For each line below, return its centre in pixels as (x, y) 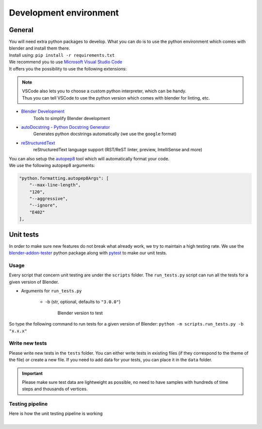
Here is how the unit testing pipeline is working (56, 413)
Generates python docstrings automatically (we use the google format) (105, 134)
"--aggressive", (49, 199)
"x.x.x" (18, 331)
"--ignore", (44, 206)
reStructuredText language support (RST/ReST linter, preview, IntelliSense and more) (118, 150)
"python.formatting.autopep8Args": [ (64, 178)
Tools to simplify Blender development (72, 118)
